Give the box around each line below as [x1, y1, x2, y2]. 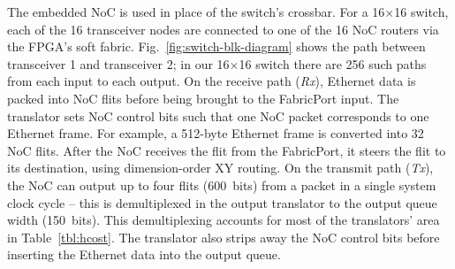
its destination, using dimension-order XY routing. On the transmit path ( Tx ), [7, 158, 434, 177]
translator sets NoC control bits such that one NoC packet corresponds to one [7, 106, 429, 125]
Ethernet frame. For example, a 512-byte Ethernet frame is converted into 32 [7, 124, 424, 142]
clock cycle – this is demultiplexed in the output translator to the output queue [7, 193, 437, 211]
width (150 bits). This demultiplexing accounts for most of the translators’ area [7, 211, 440, 229]
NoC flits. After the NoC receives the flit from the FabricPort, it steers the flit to [7, 141, 446, 159]
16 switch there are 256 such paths [239, 54, 427, 73]
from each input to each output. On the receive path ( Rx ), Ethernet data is [7, 72, 416, 90]
